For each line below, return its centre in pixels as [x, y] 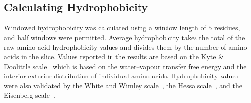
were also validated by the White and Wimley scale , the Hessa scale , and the [123, 85]
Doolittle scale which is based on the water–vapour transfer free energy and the [125, 66]
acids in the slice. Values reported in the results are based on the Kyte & [114, 56]
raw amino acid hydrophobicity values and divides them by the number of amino [125, 47]
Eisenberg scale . [29, 95]
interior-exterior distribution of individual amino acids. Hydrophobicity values [121, 76]
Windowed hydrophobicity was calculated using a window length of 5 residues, [122, 28]
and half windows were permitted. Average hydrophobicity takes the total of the [125, 37]
